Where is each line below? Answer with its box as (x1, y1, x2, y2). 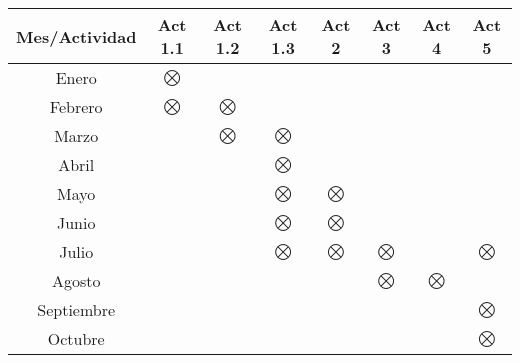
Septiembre (37, 298, 116, 321)
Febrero (49, 95, 103, 118)
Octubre (47, 327, 105, 350)
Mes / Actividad (16, 24, 137, 48)
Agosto (51, 269, 101, 292)
